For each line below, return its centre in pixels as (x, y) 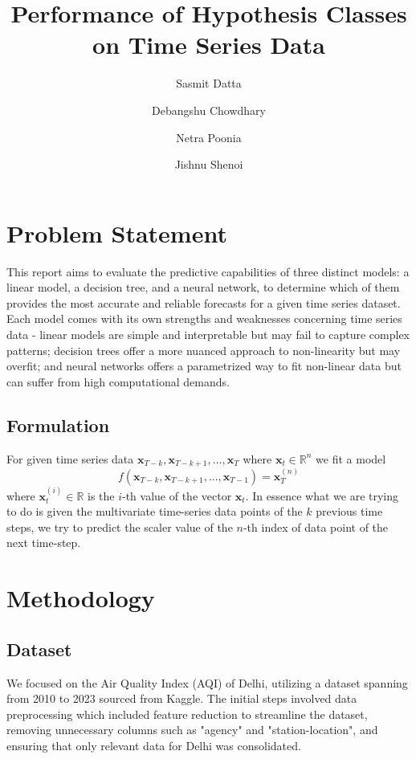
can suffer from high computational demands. (118, 381)
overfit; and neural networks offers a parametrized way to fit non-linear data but (204, 366)
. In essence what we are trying (322, 495)
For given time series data (70, 458)
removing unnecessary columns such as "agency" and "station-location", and (192, 730)
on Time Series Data (209, 45)
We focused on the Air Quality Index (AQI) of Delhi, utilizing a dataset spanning (207, 682)
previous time (349, 511)
